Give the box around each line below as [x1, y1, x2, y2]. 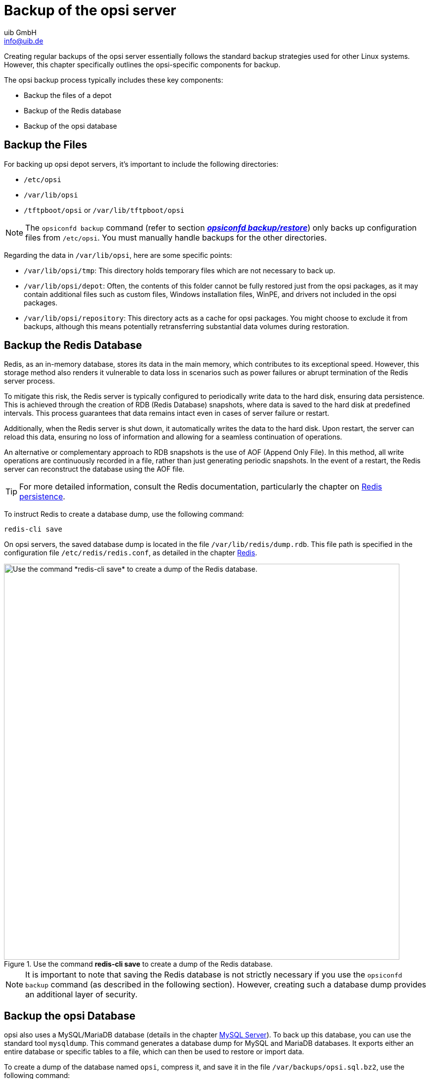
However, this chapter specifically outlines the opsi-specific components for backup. [4, 60, 281, 69]
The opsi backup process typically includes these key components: [4, 75, 223, 84]
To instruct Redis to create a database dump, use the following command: [4, 510, 244, 519]
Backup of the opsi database [24, 121, 117, 130]
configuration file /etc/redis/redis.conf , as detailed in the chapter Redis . [4, 548, 258, 557]
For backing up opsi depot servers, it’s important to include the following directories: [4, 159, 279, 168]
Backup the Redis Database [4, 339, 142, 352]
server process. [4, 377, 55, 386]
